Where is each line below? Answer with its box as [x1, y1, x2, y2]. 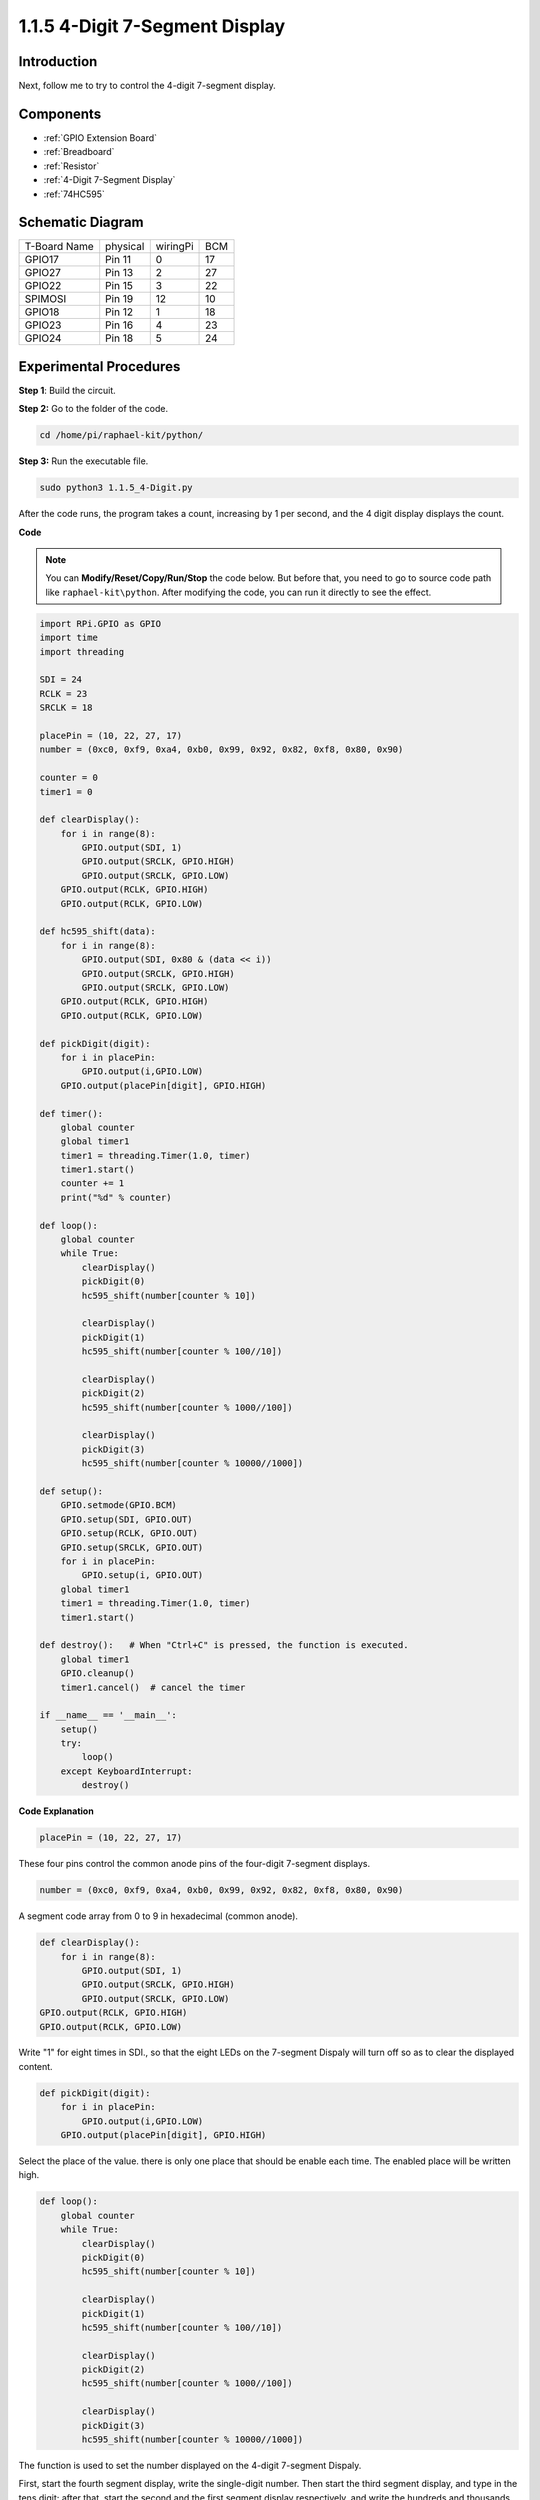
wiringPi [155, 240, 194, 254]
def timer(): [39, 1108, 104, 1119]
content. [18, 2060, 54, 2072]
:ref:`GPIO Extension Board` [43, 131, 158, 144]
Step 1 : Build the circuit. [18, 384, 117, 396]
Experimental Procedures [18, 358, 181, 375]
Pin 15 [105, 279, 134, 293]
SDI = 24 [39, 674, 83, 685]
